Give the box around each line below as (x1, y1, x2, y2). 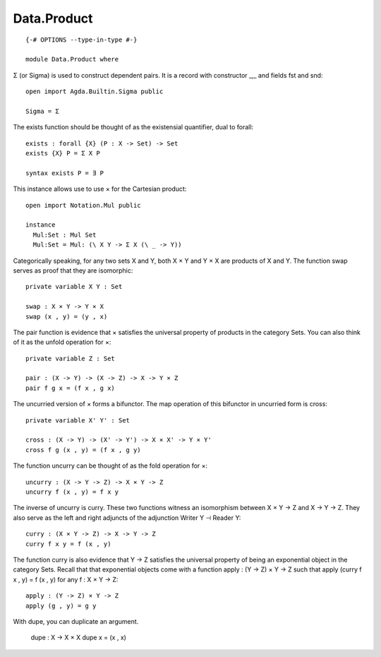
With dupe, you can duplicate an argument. (13, 617, 139, 625)
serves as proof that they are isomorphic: (13, 266, 133, 275)
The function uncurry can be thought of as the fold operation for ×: (13, 461, 208, 470)
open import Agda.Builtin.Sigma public (25, 88, 164, 95)
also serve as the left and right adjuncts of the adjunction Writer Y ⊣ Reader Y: (13, 513, 241, 522)
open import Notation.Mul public (25, 201, 141, 209)
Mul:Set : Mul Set (32, 230, 97, 239)
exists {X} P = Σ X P (25, 149, 100, 158)
